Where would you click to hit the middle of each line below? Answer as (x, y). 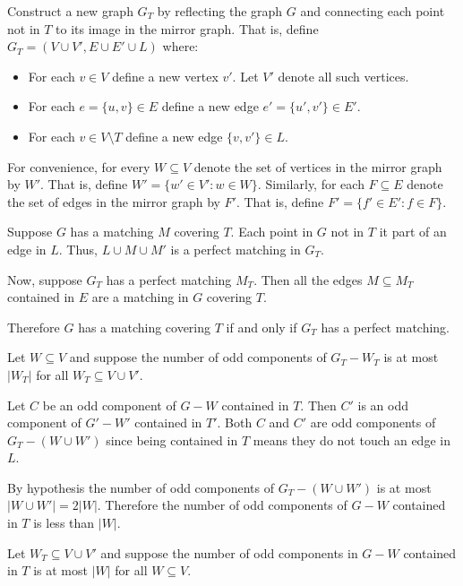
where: (180, 46)
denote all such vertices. (343, 76)
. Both (235, 422)
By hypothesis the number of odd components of (141, 487)
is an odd (383, 405)
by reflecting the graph (220, 11)
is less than (64, 523)
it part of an (413, 232)
